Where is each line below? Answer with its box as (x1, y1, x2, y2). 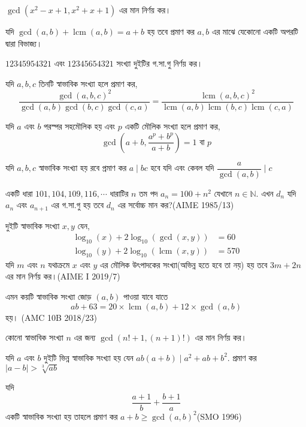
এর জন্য (74, 331, 96, 344)
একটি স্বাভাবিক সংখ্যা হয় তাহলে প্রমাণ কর (5, 410, 118, 422)
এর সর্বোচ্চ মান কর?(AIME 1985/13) (117, 199, 234, 211)
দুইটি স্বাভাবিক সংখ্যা (5, 219, 60, 231)
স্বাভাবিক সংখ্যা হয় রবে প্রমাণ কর (38, 161, 126, 173)
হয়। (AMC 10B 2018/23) (5, 311, 98, 323)
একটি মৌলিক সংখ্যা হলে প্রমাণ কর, (125, 119, 220, 132)
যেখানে (214, 187, 232, 199)
